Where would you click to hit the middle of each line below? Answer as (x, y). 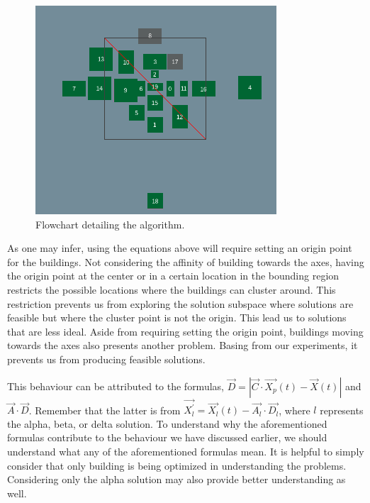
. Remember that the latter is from (105, 410)
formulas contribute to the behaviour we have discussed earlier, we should (167, 437)
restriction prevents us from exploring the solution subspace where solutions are (180, 303)
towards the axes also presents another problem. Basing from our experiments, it (183, 345)
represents (342, 410)
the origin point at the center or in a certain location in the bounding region (173, 276)
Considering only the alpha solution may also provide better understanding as (176, 479)
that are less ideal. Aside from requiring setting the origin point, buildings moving (185, 331)
